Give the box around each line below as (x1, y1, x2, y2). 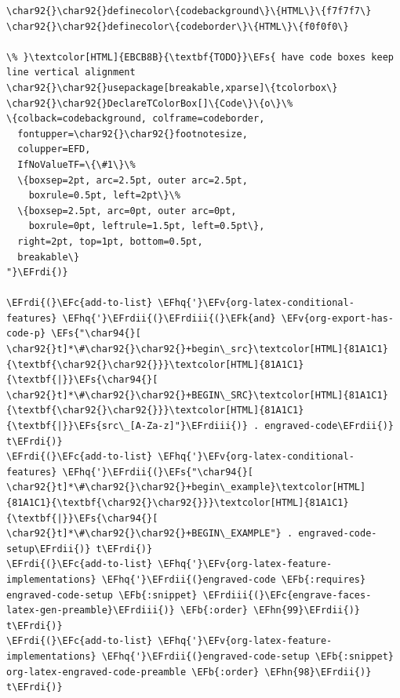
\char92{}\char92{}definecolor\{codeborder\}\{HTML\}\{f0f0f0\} (6, 20, 349, 32)
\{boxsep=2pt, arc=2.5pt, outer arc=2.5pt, (17, 174, 248, 186)
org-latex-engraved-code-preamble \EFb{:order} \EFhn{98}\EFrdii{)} (6, 666, 372, 678)
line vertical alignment (6, 67, 136, 78)
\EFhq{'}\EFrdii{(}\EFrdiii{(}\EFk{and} (62, 312, 276, 324)
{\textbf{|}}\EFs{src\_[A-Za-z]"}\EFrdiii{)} (6, 420, 248, 432)
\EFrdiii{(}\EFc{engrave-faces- (202, 589, 372, 601)
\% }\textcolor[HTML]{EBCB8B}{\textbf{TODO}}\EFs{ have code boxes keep (6, 51, 394, 63)
